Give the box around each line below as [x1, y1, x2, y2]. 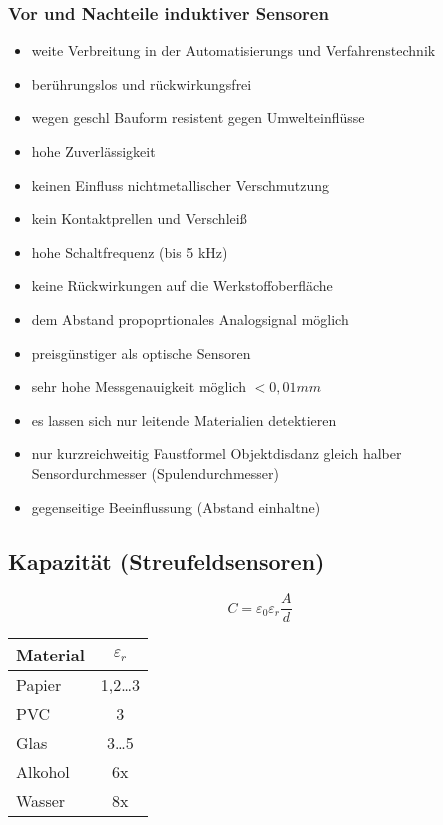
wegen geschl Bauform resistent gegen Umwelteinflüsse [31, 107, 365, 128]
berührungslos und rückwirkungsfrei [31, 73, 252, 94]
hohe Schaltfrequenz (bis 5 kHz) [31, 241, 228, 262]
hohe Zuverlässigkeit [31, 141, 156, 161]
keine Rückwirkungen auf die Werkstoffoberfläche [31, 275, 333, 296]
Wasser [16, 789, 66, 813]
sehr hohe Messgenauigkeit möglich [31, 376, 246, 397]
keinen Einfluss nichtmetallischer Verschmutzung [31, 174, 330, 195]
